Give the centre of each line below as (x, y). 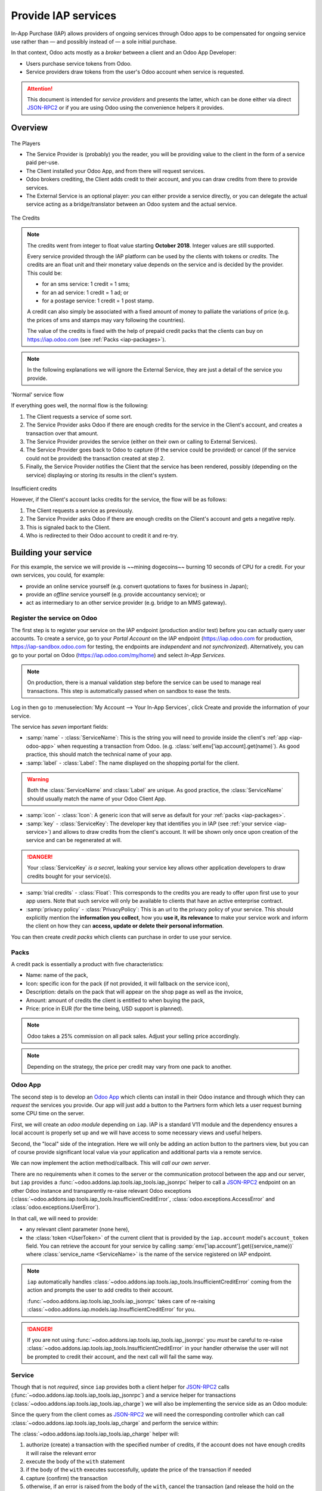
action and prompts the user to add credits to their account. (100, 1290)
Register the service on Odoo (54, 618)
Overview (30, 128)
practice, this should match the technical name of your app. (99, 754)
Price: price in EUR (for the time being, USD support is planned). (105, 1009)
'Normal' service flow (37, 395)
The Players (26, 143)
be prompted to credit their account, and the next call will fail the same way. (120, 1356)
